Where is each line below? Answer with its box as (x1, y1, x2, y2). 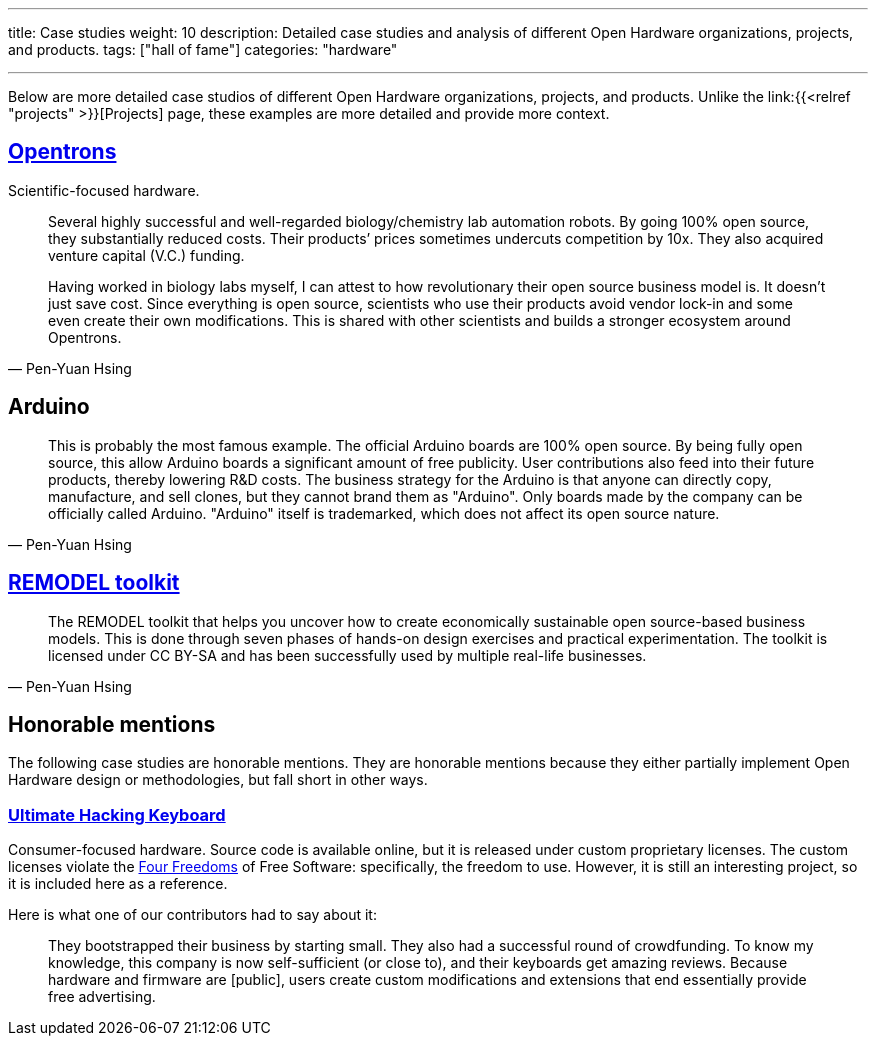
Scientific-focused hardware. (8, 181, 200, 199)
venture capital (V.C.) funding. (48, 246, 245, 264)
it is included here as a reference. (8, 875, 228, 893)
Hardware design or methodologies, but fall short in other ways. (8, 771, 428, 789)
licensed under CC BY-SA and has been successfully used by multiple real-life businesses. (48, 646, 647, 664)
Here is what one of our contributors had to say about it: (8, 906, 377, 924)
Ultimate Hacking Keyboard (8, 804, 226, 825)
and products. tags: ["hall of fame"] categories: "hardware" (8, 41, 398, 58)
